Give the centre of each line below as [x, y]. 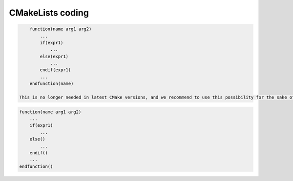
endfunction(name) [52, 84]
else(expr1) [54, 56]
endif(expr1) [55, 70]
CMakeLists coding [49, 13]
